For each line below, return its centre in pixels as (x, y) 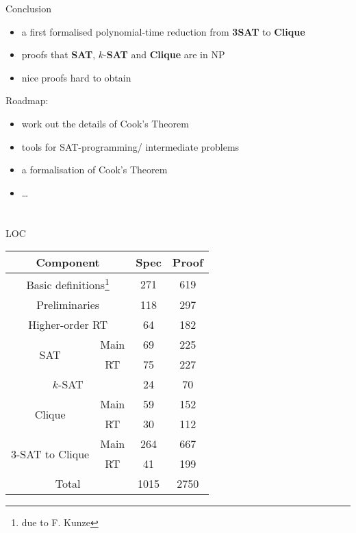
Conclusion (28, 8)
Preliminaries (68, 305)
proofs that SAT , (59, 54)
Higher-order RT (68, 325)
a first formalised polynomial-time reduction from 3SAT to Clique (163, 31)
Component (68, 262)
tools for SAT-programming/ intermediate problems (130, 146)
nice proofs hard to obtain (76, 77)
